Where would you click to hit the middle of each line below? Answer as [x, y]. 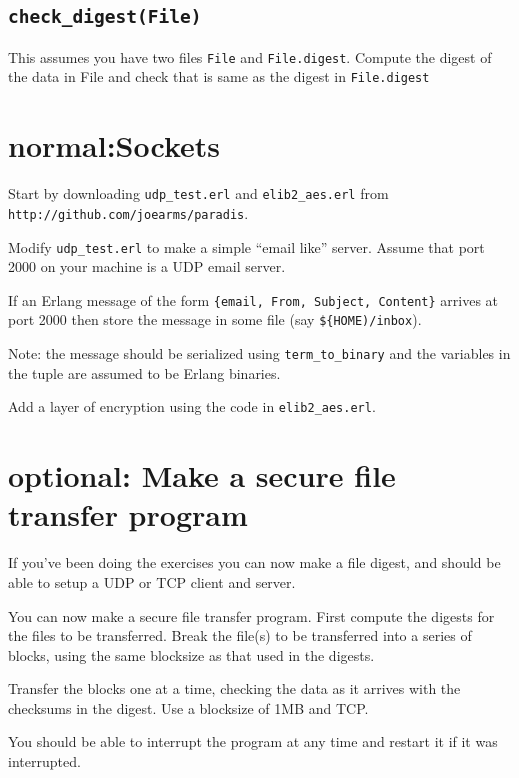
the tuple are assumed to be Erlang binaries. [144, 372]
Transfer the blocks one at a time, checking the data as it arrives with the [234, 688]
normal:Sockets [114, 145]
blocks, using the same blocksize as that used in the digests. [191, 654]
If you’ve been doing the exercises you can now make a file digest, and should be [254, 562]
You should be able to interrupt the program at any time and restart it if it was [253, 741]
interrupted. [44, 761]
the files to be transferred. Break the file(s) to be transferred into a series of [240, 635]
